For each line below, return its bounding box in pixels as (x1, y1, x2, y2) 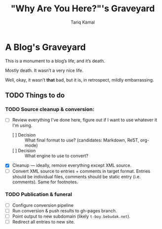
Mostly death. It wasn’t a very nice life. (5, 67, 84, 73)
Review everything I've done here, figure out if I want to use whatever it (12, 117, 158, 123)
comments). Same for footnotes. (12, 179, 78, 185)
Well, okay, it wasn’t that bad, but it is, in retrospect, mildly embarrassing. (5, 77, 154, 83)
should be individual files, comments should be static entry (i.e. (12, 173, 141, 179)
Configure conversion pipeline (12, 202, 74, 208)
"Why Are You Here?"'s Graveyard (10, 3, 155, 14)
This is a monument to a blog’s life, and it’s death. (5, 57, 105, 64)
